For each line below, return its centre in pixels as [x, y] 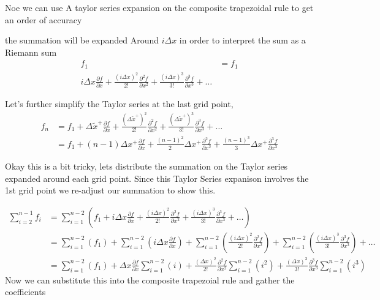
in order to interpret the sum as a [242, 40]
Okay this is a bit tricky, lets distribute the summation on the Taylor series [146, 166]
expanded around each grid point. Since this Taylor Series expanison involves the [157, 178]
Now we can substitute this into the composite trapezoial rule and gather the [150, 279]
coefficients [25, 292]
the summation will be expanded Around [82, 40]
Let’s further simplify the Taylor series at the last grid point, [119, 104]
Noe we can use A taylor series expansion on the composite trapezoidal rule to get [159, 7]
